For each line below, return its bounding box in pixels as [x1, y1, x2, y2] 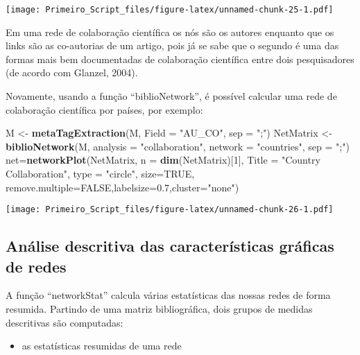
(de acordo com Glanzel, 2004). [6, 65, 138, 80]
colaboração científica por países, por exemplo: [6, 102, 203, 116]
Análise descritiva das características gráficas [6, 235, 334, 257]
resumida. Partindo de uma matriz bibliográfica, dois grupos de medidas [6, 302, 313, 316]
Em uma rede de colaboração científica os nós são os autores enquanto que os [6, 24, 334, 39]
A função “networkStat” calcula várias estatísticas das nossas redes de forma [6, 288, 331, 302]
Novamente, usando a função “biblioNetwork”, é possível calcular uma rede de [6, 89, 337, 103]
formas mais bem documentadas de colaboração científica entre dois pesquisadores [6, 51, 354, 66]
